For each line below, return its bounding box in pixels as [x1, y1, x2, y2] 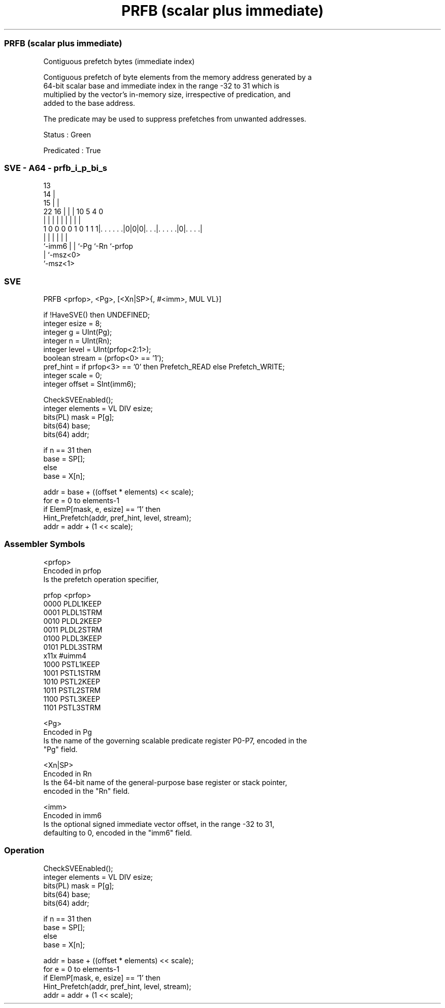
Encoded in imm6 [43, 811, 102, 820]
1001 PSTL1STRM [43, 668, 101, 677]
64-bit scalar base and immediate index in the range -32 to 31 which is [43, 81, 279, 90]
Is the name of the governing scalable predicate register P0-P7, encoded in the [43, 736, 307, 745]
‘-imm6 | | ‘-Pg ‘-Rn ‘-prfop [43, 242, 133, 251]
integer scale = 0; [43, 371, 102, 380]
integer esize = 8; [43, 319, 102, 328]
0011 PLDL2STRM [43, 625, 103, 634]
